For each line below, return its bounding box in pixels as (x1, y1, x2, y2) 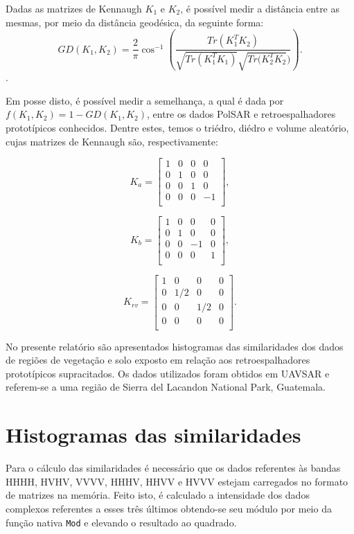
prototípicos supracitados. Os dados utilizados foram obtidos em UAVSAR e (6, 366, 330, 380)
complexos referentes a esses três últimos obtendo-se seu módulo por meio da (6, 501, 332, 515)
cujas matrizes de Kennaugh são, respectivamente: (6, 134, 218, 148)
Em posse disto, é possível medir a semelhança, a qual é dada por (6, 93, 284, 107)
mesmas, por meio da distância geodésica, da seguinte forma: (6, 15, 264, 29)
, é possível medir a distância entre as (180, 1, 340, 15)
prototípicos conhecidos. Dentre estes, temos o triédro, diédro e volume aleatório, (6, 121, 349, 134)
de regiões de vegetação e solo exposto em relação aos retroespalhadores (6, 353, 310, 367)
